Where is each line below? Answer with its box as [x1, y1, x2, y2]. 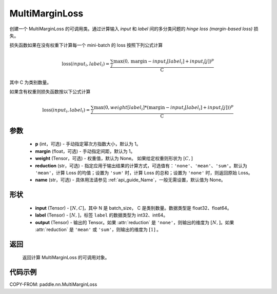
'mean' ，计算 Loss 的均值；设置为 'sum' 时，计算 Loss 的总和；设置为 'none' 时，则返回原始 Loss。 [35, 170, 253, 175]
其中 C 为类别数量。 [9, 79, 52, 85]
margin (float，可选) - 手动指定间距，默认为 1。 [35, 148, 135, 154]
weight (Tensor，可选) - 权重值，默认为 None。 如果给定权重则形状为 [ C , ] [35, 155, 193, 162]
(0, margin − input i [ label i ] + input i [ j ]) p [123, 57, 214, 65]
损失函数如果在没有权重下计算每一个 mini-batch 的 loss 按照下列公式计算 [9, 42, 163, 48]
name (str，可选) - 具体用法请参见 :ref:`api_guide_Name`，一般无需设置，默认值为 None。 [35, 177, 226, 183]
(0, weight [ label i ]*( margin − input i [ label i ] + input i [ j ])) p [103, 104, 233, 112]
